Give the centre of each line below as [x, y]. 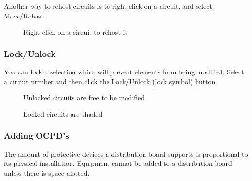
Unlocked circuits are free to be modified [84, 98]
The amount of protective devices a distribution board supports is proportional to [126, 154]
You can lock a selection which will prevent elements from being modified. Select [124, 72]
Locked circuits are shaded [63, 114]
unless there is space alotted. [47, 172]
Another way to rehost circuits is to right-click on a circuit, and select [108, 6]
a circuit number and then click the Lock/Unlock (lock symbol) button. [111, 81]
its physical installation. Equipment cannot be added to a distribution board [118, 163]
